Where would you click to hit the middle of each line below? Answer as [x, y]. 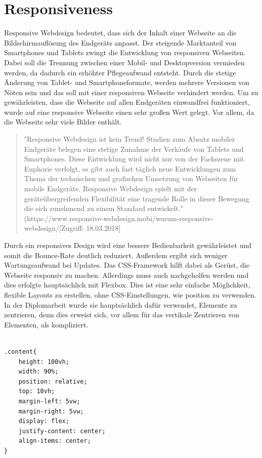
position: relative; [53, 381]
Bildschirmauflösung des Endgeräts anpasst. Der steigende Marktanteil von [120, 42]
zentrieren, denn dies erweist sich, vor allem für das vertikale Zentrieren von [122, 315]
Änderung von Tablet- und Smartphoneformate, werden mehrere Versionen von [127, 82]
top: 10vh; [37, 391]
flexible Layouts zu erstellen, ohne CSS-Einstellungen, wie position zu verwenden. [130, 294]
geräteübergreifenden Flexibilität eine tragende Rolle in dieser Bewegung [137, 198]
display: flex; [44, 421]
